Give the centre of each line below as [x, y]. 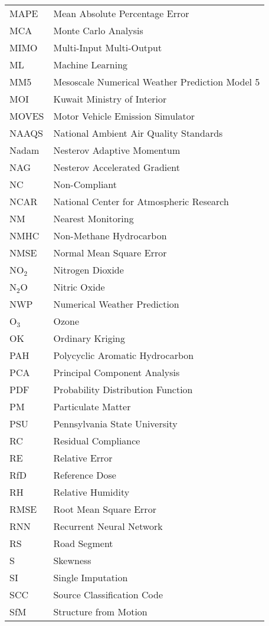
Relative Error [83, 458]
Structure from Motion [100, 612]
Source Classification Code [108, 594]
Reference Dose [85, 475]
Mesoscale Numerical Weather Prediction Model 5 [157, 82]
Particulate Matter [92, 406]
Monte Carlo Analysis [98, 30]
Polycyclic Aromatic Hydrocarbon [124, 355]
